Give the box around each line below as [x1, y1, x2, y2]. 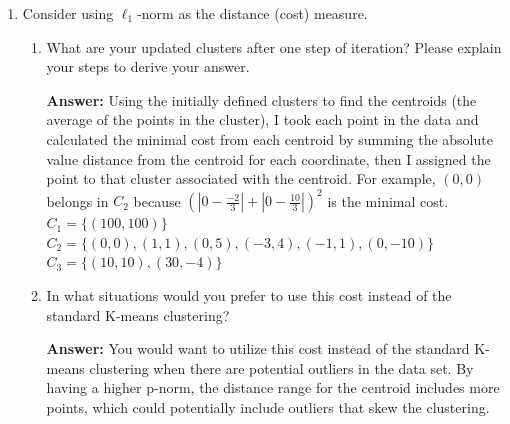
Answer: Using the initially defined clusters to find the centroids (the [46, 89, 477, 110]
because [133, 190, 181, 211]
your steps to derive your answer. [46, 56, 250, 77]
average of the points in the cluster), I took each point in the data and [46, 109, 479, 130]
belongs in [46, 190, 109, 211]
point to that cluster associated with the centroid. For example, [46, 168, 436, 189]
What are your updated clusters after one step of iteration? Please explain [46, 36, 502, 57]
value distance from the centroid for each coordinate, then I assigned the [46, 148, 491, 169]
